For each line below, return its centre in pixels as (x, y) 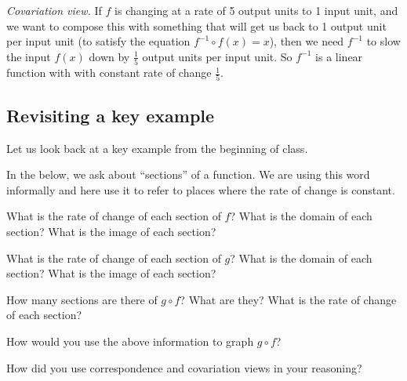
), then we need (307, 41)
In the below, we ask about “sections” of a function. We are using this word (188, 174)
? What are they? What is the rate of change (288, 299)
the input (29, 56)
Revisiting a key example (111, 115)
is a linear (339, 56)
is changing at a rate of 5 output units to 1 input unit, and (256, 10)
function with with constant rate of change (109, 73)
